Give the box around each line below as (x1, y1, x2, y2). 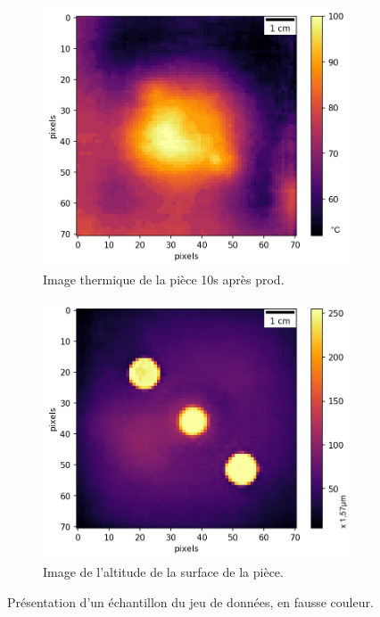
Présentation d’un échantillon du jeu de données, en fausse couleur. (7, 592, 374, 611)
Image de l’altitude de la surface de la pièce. (43, 562, 284, 580)
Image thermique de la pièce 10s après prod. (43, 270, 285, 289)
